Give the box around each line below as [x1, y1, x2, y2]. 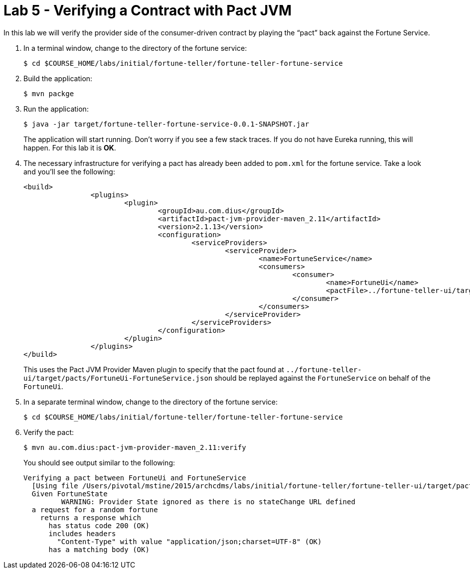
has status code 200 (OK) [48, 521, 150, 530]
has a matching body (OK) [48, 545, 150, 554]
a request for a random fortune [31, 505, 158, 514]
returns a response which [40, 513, 142, 522]
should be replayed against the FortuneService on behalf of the [214, 373, 431, 382]
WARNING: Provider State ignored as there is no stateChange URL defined [61, 497, 355, 506]
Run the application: [23, 104, 89, 113]
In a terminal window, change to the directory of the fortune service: [23, 43, 247, 52]
